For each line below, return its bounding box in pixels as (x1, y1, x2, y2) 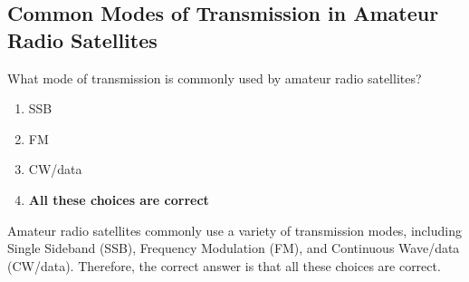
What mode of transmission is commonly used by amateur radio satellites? (7, 68, 422, 87)
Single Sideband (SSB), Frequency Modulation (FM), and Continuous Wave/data (7, 238, 460, 258)
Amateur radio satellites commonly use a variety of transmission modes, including (7, 220, 462, 239)
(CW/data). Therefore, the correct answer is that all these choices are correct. (7, 256, 441, 275)
